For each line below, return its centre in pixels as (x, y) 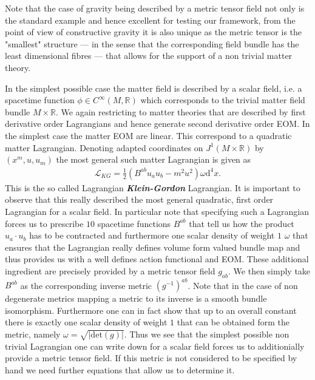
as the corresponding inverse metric (86, 285)
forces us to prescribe (44, 223)
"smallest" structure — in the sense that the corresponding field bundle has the (152, 43)
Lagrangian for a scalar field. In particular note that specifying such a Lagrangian (157, 211)
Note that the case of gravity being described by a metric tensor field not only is (155, 8)
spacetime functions (134, 223)
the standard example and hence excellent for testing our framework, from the (150, 20)
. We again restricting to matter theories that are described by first (181, 111)
